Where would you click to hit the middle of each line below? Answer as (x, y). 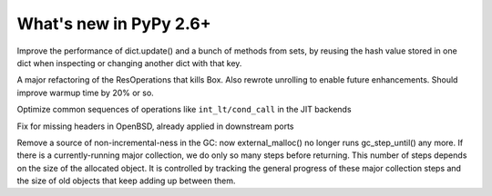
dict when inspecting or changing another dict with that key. (129, 63)
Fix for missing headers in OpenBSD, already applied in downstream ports (155, 126)
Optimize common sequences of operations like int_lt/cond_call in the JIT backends (184, 110)
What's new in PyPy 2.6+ (114, 24)
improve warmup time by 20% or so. (85, 93)
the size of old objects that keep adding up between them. (126, 181)
